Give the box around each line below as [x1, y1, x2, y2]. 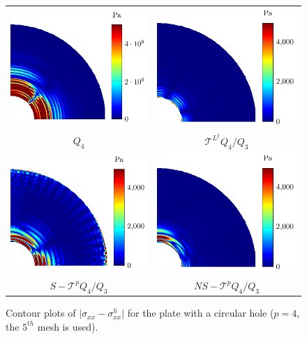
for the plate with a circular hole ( [127, 306, 274, 320]
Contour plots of [6, 306, 76, 320]
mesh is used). [37, 319, 98, 333]
